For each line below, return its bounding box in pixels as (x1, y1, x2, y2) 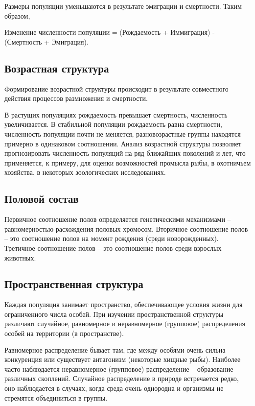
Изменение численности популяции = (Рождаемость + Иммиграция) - (4, 27, 215, 37)
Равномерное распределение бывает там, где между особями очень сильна (4, 344, 226, 355)
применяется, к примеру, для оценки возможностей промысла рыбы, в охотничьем (4, 157, 251, 167)
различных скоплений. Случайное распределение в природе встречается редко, (4, 373, 239, 383)
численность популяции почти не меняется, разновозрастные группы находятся (4, 128, 241, 139)
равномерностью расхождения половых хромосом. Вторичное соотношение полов (4, 223, 248, 234)
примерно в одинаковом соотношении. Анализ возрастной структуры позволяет (4, 138, 241, 148)
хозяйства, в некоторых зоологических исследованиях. (4, 167, 166, 177)
